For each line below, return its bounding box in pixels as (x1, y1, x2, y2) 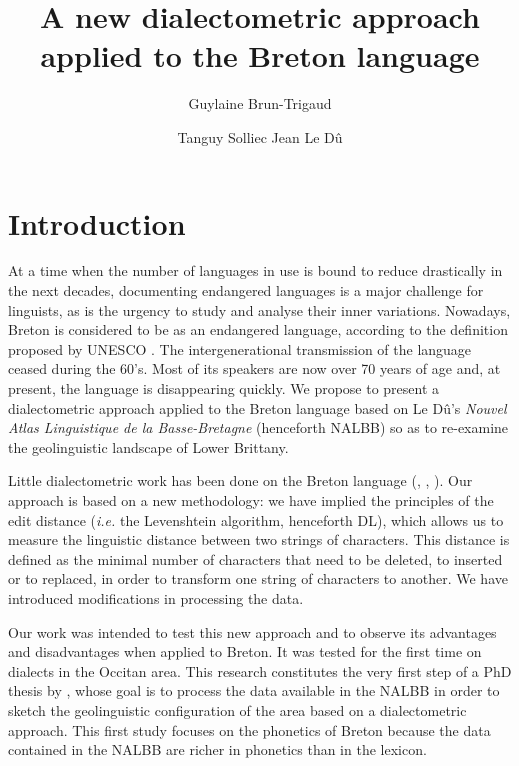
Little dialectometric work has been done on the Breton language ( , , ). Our (8, 470, 473, 491)
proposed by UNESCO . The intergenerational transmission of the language (8, 338, 472, 359)
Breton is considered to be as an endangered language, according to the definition (8, 319, 508, 340)
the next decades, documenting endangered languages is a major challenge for (8, 280, 484, 301)
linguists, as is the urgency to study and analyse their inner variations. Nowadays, (8, 299, 511, 320)
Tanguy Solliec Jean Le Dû (177, 126, 343, 147)
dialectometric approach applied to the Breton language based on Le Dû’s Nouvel (8, 397, 507, 418)
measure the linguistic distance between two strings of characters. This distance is (8, 529, 510, 550)
